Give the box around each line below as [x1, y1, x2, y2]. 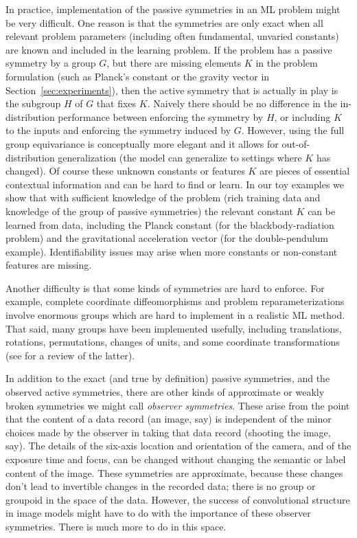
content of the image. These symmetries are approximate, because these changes [5, 465, 343, 480]
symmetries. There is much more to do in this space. [5, 519, 227, 533]
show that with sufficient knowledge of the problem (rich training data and [5, 190, 321, 205]
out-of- [281, 136, 310, 150]
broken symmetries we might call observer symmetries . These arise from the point [5, 398, 350, 412]
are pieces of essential [260, 164, 350, 178]
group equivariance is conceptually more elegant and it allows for [5, 136, 279, 150]
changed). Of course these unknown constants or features [5, 164, 245, 178]
